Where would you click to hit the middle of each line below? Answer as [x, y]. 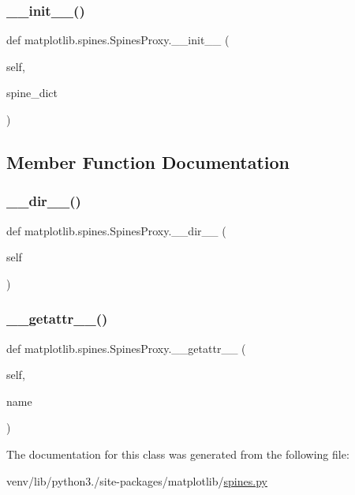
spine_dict [32, 93]
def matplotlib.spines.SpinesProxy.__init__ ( [118, 40]
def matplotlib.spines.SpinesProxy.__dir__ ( [116, 230]
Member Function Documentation [148, 161]
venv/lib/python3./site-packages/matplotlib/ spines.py [137, 480]
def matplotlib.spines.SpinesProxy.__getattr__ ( [126, 348]
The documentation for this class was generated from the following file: [178, 454]
